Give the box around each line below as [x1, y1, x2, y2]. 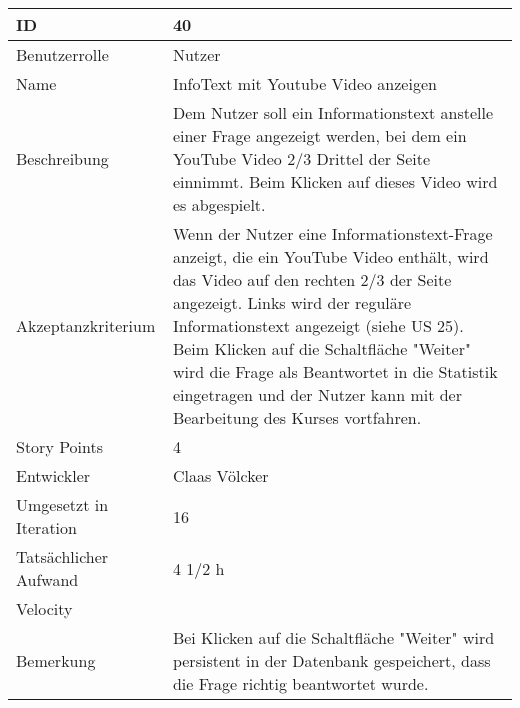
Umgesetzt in [16, 493, 109, 516]
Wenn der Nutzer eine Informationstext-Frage [172, 222, 493, 245]
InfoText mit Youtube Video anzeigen [172, 72, 437, 95]
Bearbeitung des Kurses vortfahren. [172, 406, 422, 429]
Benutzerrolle [16, 43, 109, 66]
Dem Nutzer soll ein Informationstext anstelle [172, 101, 494, 124]
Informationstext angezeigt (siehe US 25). [172, 314, 464, 337]
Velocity [16, 597, 73, 620]
